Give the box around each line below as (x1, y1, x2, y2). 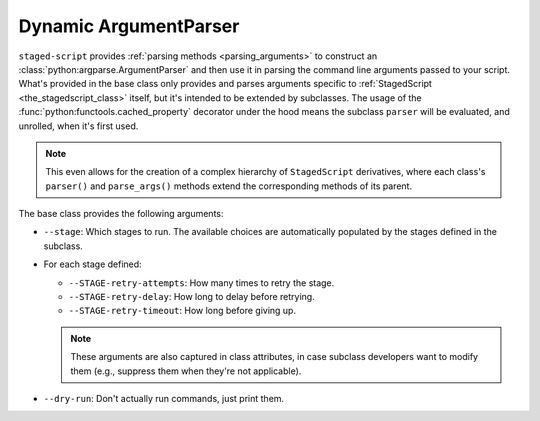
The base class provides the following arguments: (18, 208, 224, 220)
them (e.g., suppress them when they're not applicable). (70, 365, 302, 377)
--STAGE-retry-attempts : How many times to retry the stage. (68, 276, 335, 289)
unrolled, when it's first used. (18, 120, 139, 132)
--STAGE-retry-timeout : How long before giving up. (68, 305, 297, 317)
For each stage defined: (43, 258, 142, 270)
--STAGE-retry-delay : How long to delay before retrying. (68, 291, 315, 303)
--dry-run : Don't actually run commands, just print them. (43, 392, 285, 404)
